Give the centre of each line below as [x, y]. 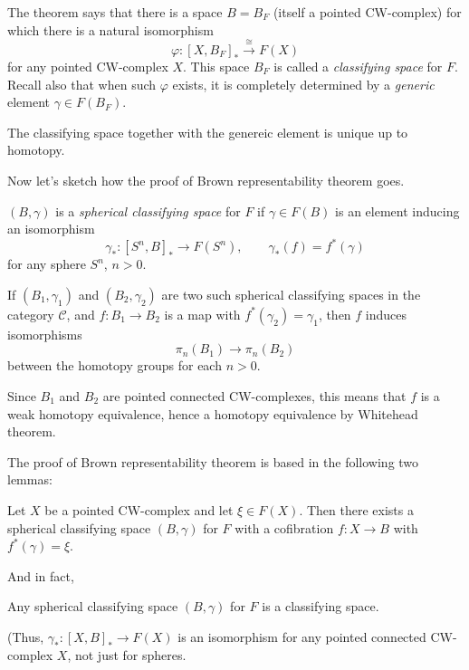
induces [386, 314]
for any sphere [47, 264]
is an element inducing [397, 211]
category [31, 314]
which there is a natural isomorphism [110, 29]
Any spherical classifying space [93, 606]
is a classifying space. [321, 606]
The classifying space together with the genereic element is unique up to [208, 132]
